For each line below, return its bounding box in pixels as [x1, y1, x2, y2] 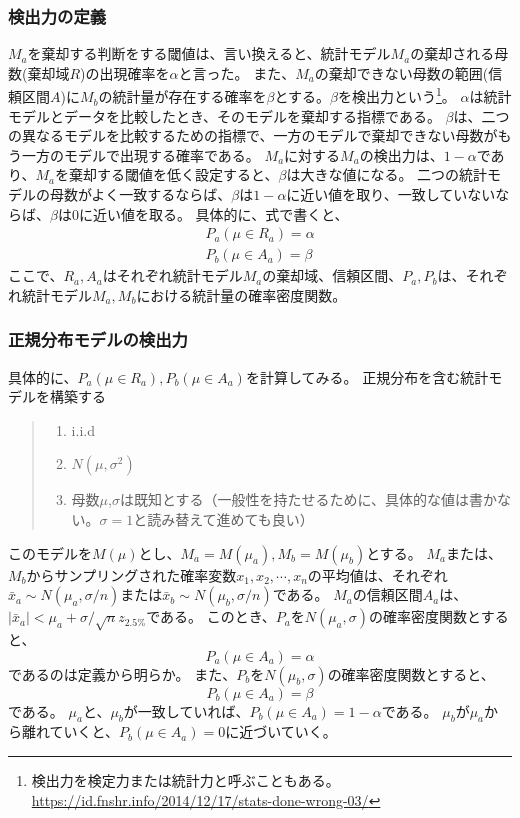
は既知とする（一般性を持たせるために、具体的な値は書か [119, 489, 498, 510]
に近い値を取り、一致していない [286, 184, 496, 205]
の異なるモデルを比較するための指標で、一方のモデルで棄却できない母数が [8, 125, 498, 146]
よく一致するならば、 [91, 184, 232, 205]
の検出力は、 [359, 144, 444, 165]
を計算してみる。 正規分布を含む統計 [245, 366, 489, 387]
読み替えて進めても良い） [147, 509, 314, 530]
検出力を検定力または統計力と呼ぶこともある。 [31, 770, 340, 790]
